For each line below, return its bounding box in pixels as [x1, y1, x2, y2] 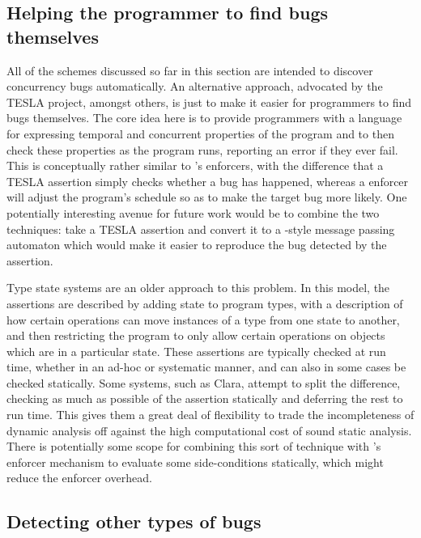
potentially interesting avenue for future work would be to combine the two [6, 204, 380, 221]
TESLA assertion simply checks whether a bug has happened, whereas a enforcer [6, 172, 409, 189]
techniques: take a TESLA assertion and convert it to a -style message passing [6, 220, 395, 237]
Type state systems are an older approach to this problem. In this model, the [6, 279, 390, 296]
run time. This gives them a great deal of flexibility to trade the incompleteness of [6, 406, 415, 423]
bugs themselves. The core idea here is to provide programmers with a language [6, 109, 402, 126]
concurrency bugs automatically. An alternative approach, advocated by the [6, 78, 383, 95]
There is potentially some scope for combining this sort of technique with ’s [6, 438, 381, 455]
